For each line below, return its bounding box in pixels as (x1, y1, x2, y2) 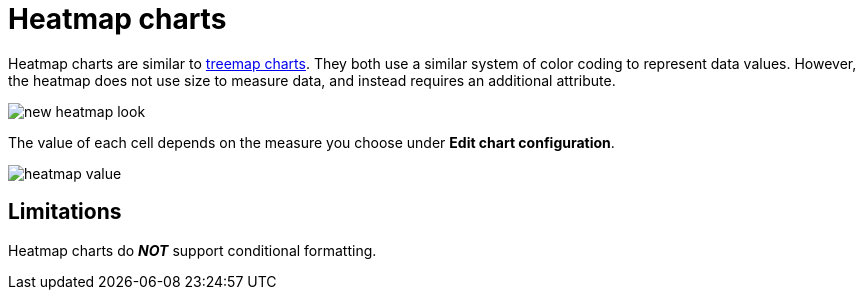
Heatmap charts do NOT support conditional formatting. (8, 241, 377, 259)
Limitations (8, 199, 122, 225)
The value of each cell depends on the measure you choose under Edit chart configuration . (8, 133, 615, 151)
